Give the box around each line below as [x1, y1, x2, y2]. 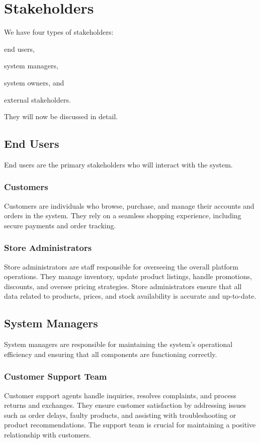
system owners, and [4, 77, 64, 87]
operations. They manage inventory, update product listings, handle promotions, [4, 271, 252, 282]
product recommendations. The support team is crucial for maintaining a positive [4, 419, 256, 430]
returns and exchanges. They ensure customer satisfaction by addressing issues [4, 400, 246, 410]
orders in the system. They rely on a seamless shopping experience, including [4, 210, 241, 221]
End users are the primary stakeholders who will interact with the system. [4, 159, 233, 169]
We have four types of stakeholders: [4, 27, 114, 37]
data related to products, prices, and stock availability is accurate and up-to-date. [4, 291, 256, 301]
